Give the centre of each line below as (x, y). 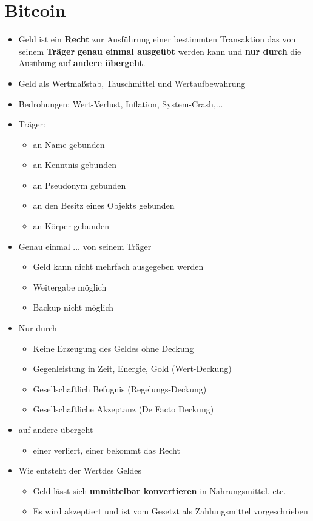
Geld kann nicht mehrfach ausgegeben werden (118, 267)
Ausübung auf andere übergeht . (82, 63)
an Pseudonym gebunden (79, 185)
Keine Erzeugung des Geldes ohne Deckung (113, 348)
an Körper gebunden (71, 226)
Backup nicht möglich (73, 307)
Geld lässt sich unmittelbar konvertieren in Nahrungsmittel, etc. (160, 490)
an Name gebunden (69, 144)
